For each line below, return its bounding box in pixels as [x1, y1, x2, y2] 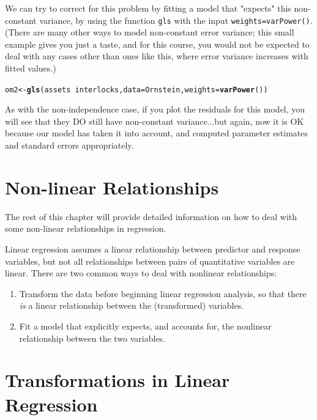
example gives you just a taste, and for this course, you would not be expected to [5, 37, 310, 50]
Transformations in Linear [5, 367, 230, 392]
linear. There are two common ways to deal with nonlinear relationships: [5, 267, 277, 279]
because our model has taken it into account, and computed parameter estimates [5, 127, 308, 139]
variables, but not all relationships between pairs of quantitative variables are [5, 254, 295, 267]
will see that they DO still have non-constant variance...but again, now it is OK [5, 114, 304, 127]
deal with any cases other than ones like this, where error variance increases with [5, 50, 308, 62]
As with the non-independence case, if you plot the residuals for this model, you [5, 103, 305, 116]
